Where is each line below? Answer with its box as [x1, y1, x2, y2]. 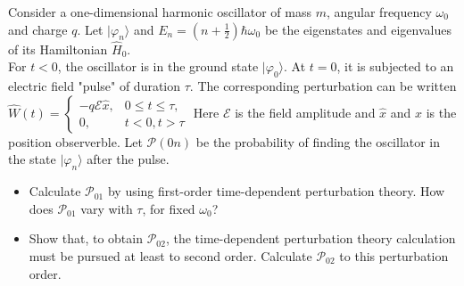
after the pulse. [87, 150, 170, 168]
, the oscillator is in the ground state [57, 57, 259, 76]
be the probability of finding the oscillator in [195, 132, 441, 151]
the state [8, 150, 56, 168]
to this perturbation [339, 246, 449, 265]
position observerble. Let [8, 132, 143, 151]
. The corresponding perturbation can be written [189, 77, 457, 95]
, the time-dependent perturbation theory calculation [165, 229, 456, 248]
